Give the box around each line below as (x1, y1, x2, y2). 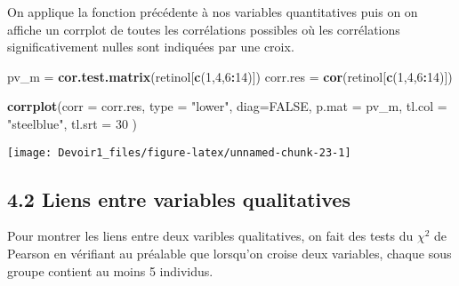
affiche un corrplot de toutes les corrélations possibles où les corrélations (7, 20, 400, 38)
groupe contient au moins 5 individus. (7, 261, 213, 280)
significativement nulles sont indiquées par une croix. (7, 37, 294, 56)
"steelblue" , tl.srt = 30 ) (7, 114, 138, 132)
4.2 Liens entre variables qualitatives (7, 185, 350, 212)
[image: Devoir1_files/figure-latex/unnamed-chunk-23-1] (7, 146, 351, 159)
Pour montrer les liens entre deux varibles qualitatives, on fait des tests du (7, 226, 414, 245)
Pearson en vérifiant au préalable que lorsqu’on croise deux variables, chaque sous (7, 244, 452, 263)
